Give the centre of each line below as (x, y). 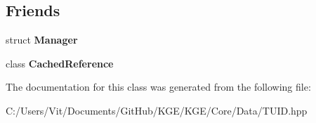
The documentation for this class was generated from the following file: (158, 87)
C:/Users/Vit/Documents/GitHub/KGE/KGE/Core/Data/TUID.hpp (157, 110)
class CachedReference (60, 63)
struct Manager (42, 40)
